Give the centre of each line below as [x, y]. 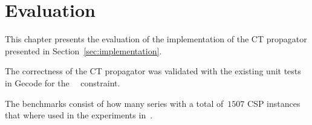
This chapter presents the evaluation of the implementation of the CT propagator [156, 39]
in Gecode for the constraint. [63, 82]
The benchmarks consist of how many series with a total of [114, 103]
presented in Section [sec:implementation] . [83, 50]
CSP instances [274, 103]
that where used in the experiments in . [79, 115]
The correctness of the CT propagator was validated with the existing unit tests [153, 71]
